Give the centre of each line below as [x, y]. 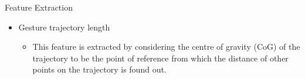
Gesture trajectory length [64, 27]
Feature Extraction [39, 7]
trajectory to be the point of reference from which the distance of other [160, 58]
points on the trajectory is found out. [99, 69]
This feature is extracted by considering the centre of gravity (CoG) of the [166, 47]
